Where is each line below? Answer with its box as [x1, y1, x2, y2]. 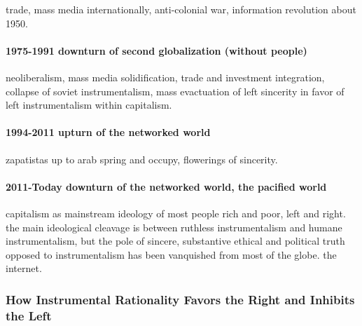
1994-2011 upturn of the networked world [6, 125, 211, 140]
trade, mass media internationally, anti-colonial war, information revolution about [6, 2, 356, 16]
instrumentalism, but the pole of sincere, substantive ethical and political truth [6, 233, 345, 248]
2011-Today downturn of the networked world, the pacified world [6, 179, 327, 193]
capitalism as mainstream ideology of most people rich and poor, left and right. [6, 205, 346, 220]
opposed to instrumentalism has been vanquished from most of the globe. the [6, 247, 337, 262]
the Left [6, 306, 52, 324]
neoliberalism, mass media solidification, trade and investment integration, [6, 69, 325, 84]
